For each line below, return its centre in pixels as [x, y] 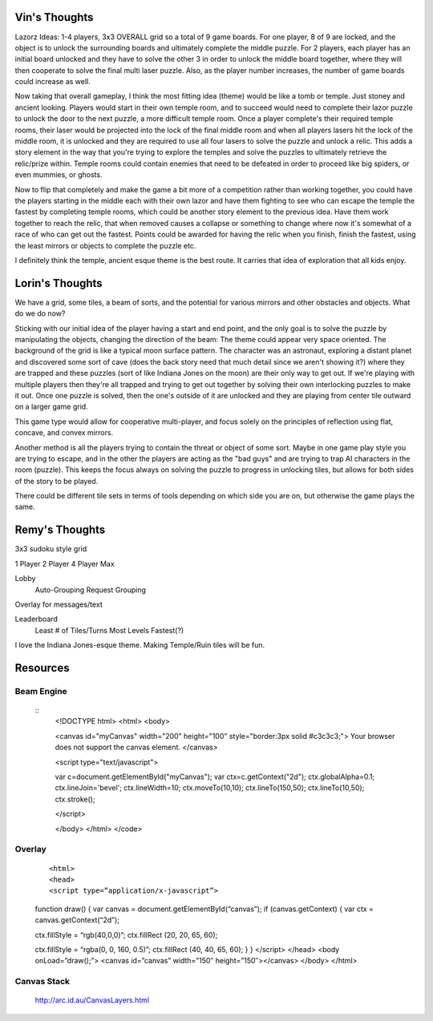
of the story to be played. [57, 481]
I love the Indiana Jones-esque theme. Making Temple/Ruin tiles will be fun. [140, 645]
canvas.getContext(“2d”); [77, 920]
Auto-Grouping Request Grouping [90, 590]
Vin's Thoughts [54, 17]
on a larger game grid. [51, 407]
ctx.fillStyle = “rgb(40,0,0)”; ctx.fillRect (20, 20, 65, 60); [126, 934]
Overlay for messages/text [59, 604]
